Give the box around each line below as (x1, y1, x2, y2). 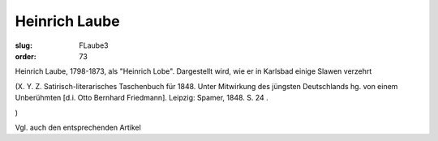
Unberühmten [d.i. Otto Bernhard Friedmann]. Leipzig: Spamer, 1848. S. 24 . (15, 93, 269, 103)
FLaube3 (79, 41, 109, 50)
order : (15, 51, 36, 61)
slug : (15, 41, 32, 50)
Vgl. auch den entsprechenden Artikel (15, 122, 141, 132)
